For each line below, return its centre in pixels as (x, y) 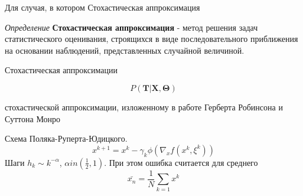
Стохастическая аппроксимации (61, 70)
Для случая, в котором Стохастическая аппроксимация (102, 7)
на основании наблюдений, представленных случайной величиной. (125, 50)
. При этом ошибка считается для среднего (181, 162)
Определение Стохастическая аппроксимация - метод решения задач (131, 27)
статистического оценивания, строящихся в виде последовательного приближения (151, 39)
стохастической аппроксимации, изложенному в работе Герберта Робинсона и (144, 107)
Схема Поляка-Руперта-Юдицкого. (66, 138)
